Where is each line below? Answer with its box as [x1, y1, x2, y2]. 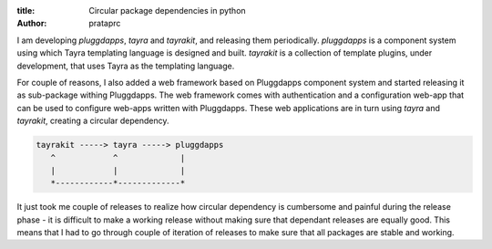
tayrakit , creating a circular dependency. [16, 115, 169, 127]
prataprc [88, 18, 121, 29]
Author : [16, 18, 47, 29]
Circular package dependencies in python [88, 5, 246, 16]
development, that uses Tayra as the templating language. [16, 60, 235, 71]
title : [16, 5, 36, 16]
